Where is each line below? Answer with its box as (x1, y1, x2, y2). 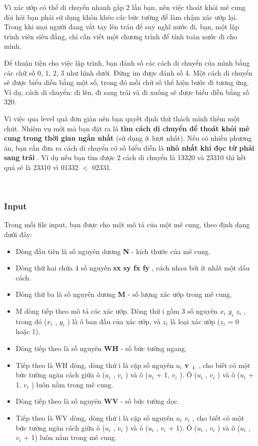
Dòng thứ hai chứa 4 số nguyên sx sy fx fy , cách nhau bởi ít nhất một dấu (15, 263, 250, 273)
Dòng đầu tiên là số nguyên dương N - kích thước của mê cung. (15, 246, 211, 256)
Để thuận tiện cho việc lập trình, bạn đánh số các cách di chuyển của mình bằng (4, 57, 250, 68)
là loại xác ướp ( (170, 316, 220, 326)
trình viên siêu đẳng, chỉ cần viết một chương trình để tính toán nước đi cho (4, 31, 238, 41)
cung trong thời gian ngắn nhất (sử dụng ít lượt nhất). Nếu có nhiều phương (4, 133, 252, 143)
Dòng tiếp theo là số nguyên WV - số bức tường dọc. (15, 396, 179, 406)
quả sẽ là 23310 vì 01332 (4, 162, 79, 172)
